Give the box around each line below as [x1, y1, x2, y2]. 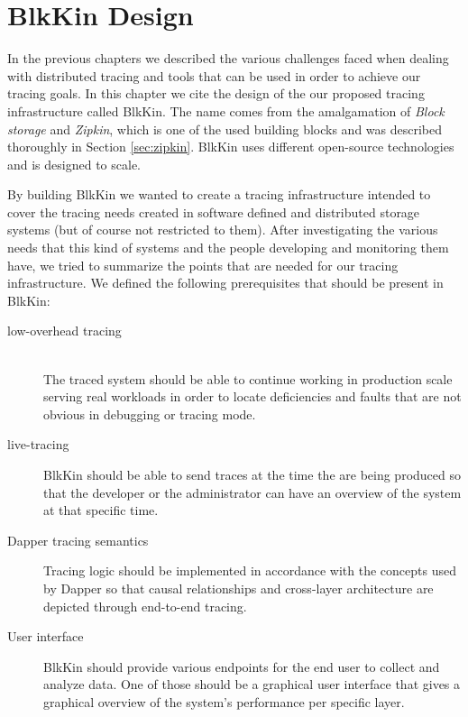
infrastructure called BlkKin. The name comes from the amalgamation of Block [7, 101, 445, 120]
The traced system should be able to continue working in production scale [43, 369, 453, 388]
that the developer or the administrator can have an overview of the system [43, 483, 462, 501]
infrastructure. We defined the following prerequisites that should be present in [7, 273, 444, 292]
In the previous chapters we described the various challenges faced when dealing [7, 49, 449, 68]
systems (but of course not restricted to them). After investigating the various [7, 220, 438, 239]
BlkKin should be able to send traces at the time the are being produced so [43, 465, 461, 483]
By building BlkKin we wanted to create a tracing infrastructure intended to [7, 185, 431, 204]
